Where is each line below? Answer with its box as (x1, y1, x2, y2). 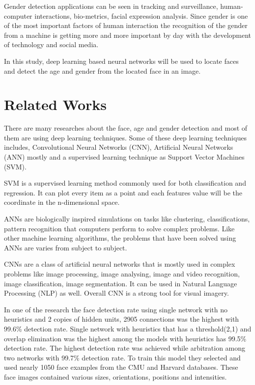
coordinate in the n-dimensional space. (4, 197, 120, 207)
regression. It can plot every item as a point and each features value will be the (4, 187, 242, 197)
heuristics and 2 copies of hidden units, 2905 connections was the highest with (4, 314, 239, 324)
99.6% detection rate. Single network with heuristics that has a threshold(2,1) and (4, 323, 252, 333)
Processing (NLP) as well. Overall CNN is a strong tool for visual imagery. (4, 288, 229, 298)
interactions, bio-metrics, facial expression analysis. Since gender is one (34, 10, 248, 21)
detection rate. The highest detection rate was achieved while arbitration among (4, 343, 246, 353)
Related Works (4, 94, 107, 114)
